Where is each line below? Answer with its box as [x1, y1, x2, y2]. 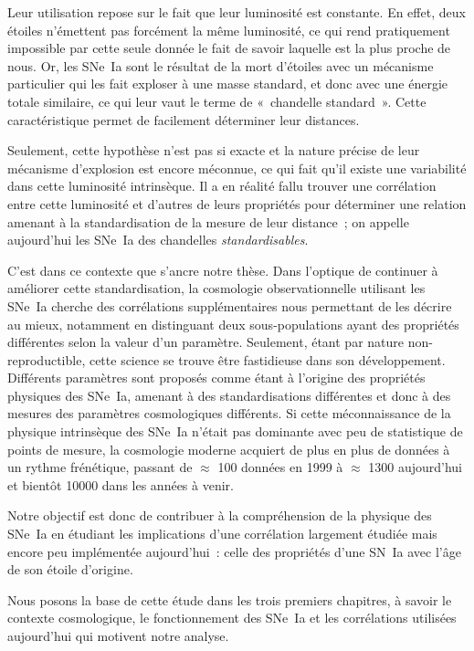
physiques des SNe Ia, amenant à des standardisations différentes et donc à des [7, 385, 451, 404]
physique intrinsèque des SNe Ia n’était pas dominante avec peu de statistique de [7, 422, 463, 441]
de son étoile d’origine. [7, 560, 133, 579]
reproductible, [7, 350, 86, 369]
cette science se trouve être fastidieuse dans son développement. [89, 350, 446, 369]
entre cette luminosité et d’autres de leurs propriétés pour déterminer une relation [7, 194, 467, 213]
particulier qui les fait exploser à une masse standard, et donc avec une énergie [7, 74, 448, 93]
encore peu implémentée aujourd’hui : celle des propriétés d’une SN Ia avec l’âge [7, 541, 461, 561]
